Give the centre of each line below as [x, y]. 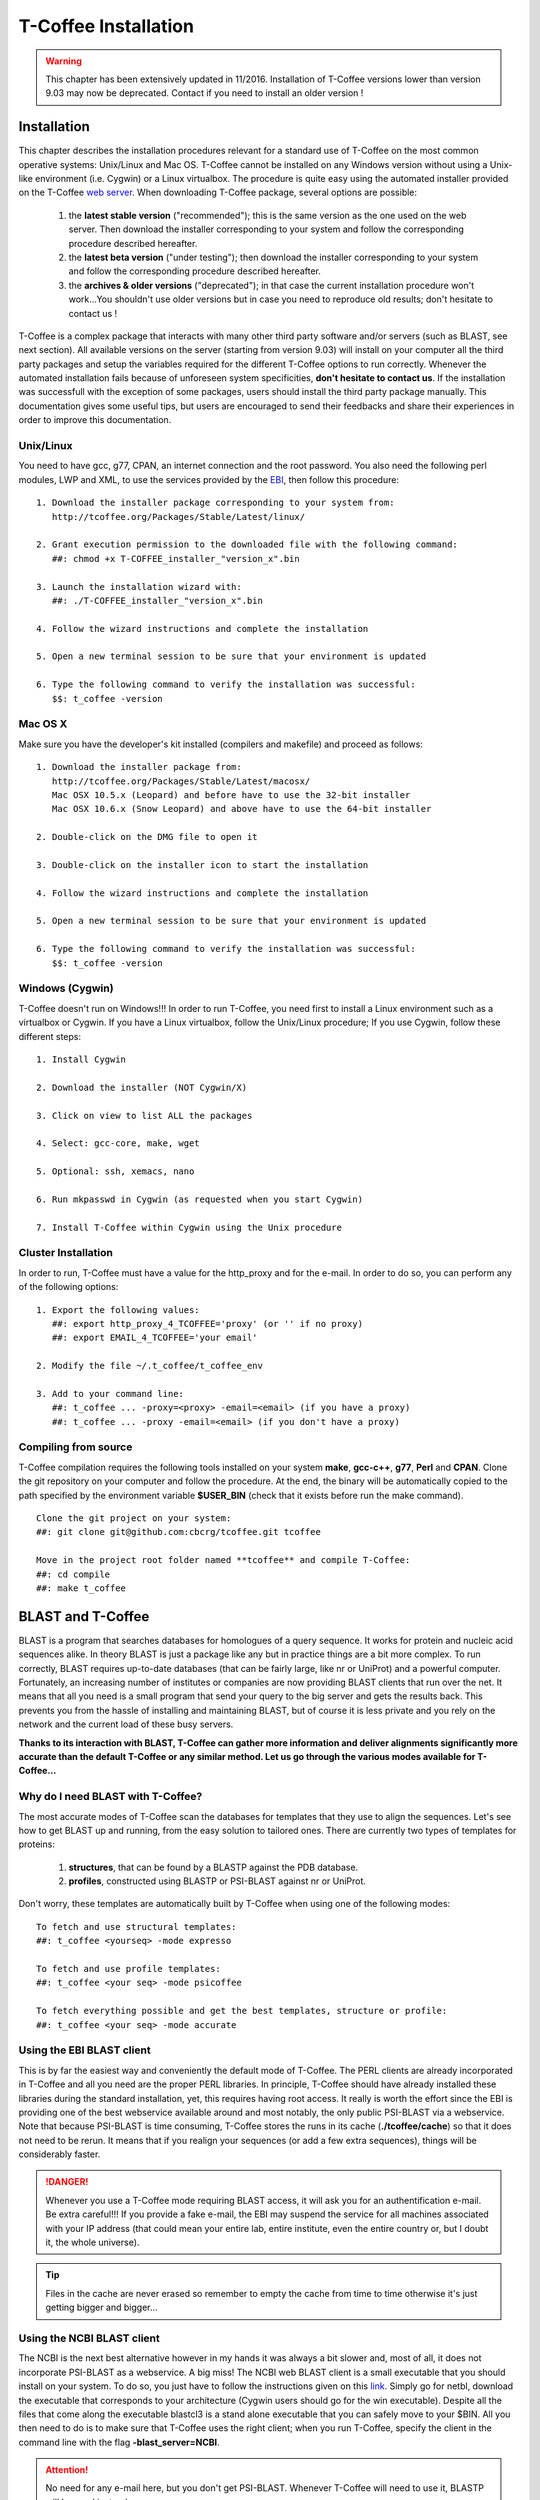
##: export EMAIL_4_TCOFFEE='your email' [155, 1338]
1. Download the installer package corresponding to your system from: [215, 503]
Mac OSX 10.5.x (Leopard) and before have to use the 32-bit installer [231, 794]
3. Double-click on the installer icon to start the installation [202, 864]
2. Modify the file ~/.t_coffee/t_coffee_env [150, 1366]
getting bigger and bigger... [102, 2307]
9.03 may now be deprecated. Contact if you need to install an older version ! [204, 93]
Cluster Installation [66, 1253]
